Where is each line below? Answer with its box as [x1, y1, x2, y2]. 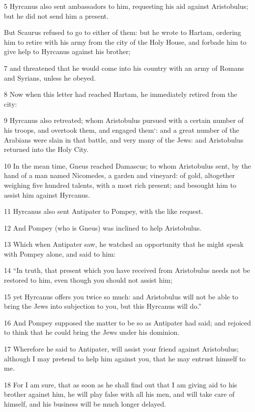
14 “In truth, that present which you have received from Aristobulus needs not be [4, 265, 250, 275]
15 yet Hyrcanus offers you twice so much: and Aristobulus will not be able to [4, 291, 238, 301]
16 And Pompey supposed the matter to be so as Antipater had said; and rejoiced [4, 317, 251, 327]
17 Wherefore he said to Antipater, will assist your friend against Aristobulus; [4, 344, 239, 354]
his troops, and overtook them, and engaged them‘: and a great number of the [4, 124, 239, 135]
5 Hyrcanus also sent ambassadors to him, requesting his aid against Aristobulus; [4, 1, 248, 11]
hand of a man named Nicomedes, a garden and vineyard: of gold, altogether [4, 170, 235, 180]
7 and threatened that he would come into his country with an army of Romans [4, 62, 244, 73]
